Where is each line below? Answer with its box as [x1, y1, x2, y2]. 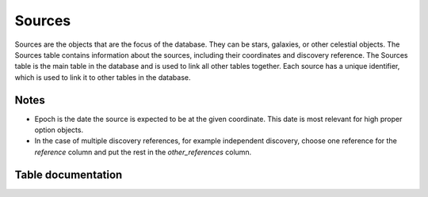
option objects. [34, 125, 83, 134]
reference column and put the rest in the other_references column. [34, 147, 252, 157]
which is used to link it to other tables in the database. [14, 72, 191, 82]
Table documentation [14, 168, 123, 181]
